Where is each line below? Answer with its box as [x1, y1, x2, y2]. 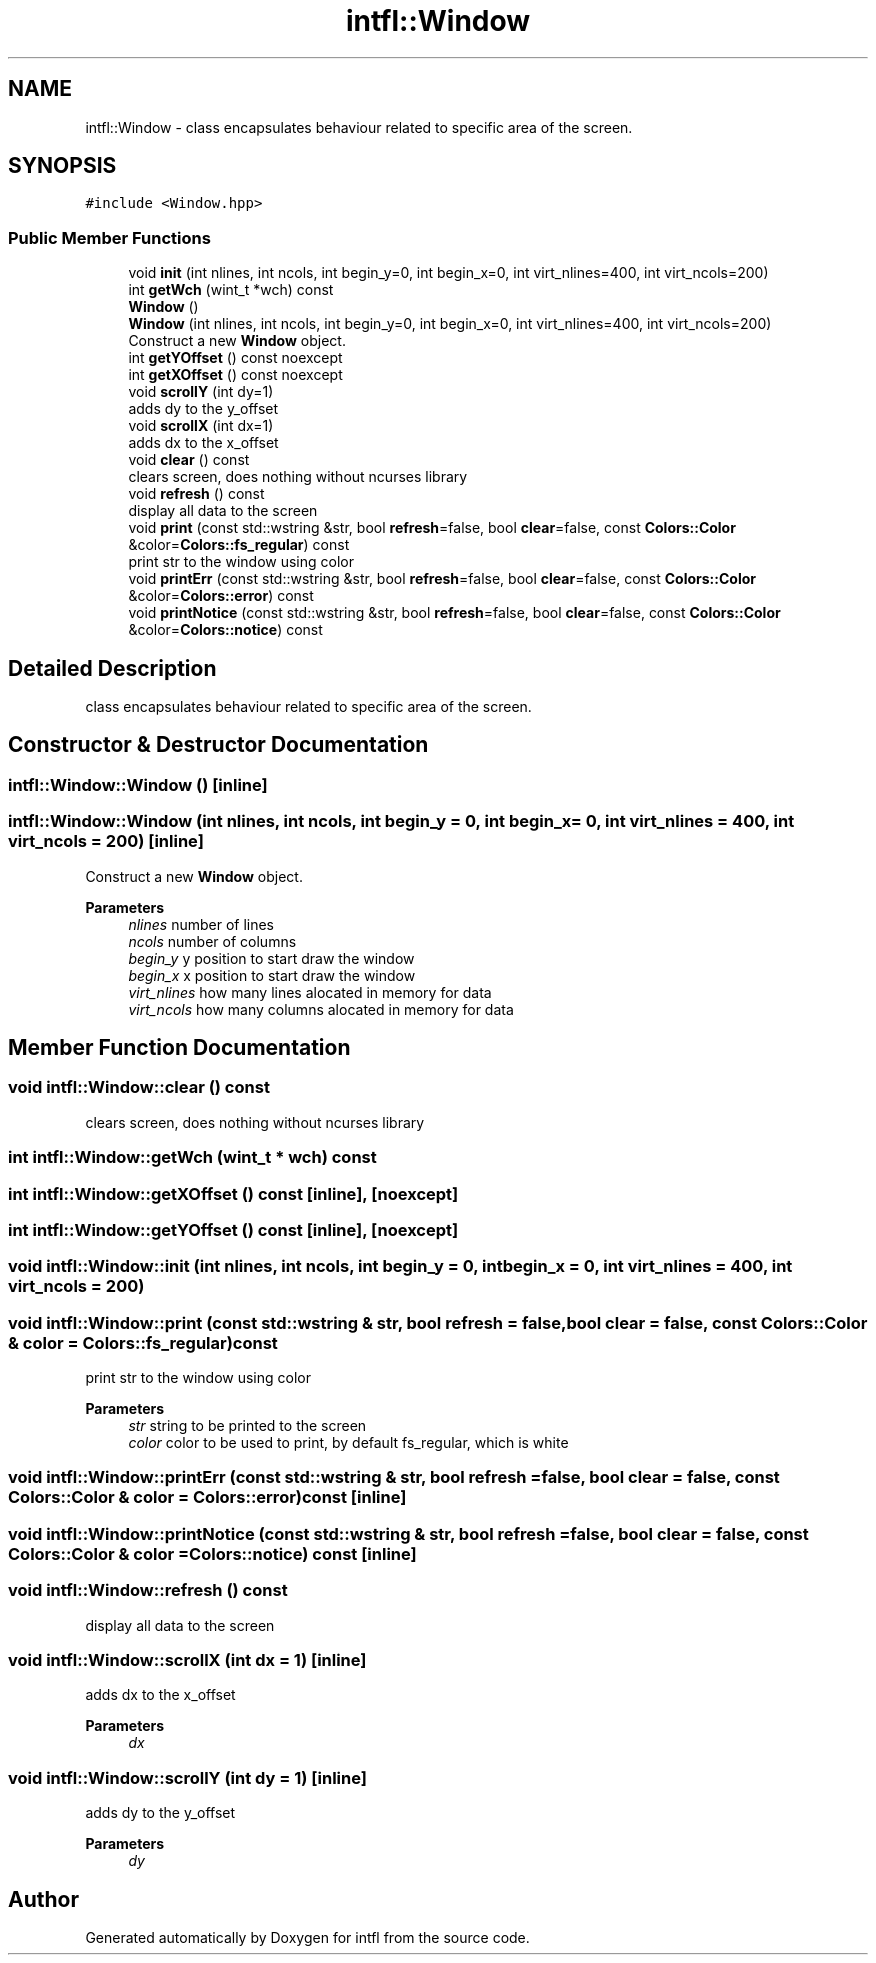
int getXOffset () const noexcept [128, 366, 343, 384]
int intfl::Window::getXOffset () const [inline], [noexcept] [8, 1183, 459, 1204]
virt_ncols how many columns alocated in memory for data [128, 1000, 514, 1018]
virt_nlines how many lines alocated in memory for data [128, 983, 492, 1001]
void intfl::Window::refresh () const [8, 1580, 288, 1601]
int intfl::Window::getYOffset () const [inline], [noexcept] [8, 1219, 459, 1240]
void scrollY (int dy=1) [128, 383, 274, 401]
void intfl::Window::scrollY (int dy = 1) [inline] [8, 1767, 367, 1788]
